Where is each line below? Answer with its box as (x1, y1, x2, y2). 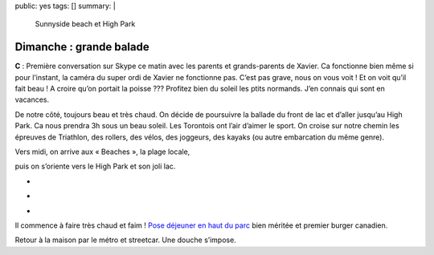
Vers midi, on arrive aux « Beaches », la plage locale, (14, 147, 190, 156)
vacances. (14, 95, 50, 104)
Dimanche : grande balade (14, 40, 149, 54)
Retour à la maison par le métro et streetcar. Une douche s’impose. (14, 235, 236, 245)
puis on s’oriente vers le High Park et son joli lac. (14, 161, 176, 172)
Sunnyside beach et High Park (35, 19, 136, 29)
